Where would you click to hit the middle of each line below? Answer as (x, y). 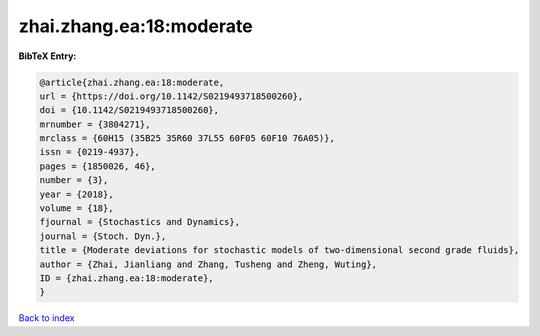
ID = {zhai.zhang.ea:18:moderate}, (126, 278)
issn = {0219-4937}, (89, 152)
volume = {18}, (76, 208)
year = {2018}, (76, 194)
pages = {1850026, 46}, (98, 166)
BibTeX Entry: (47, 56)
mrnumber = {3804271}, (95, 124)
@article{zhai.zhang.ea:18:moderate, (132, 82)
